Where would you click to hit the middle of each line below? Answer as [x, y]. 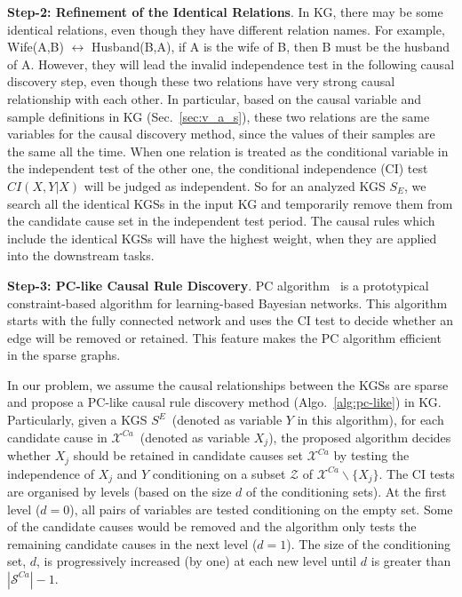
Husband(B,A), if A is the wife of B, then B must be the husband [271, 47]
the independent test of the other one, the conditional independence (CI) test [218, 168]
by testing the [371, 455]
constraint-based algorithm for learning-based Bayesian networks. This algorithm [227, 302]
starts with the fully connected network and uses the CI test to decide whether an [231, 320]
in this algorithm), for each [370, 420]
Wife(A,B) [36, 47]
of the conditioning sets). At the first [346, 492]
